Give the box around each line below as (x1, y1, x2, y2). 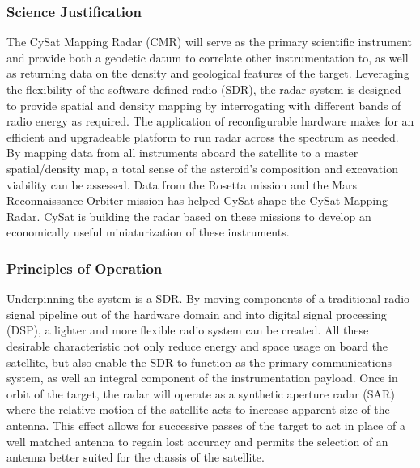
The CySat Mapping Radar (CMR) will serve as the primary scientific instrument (6, 33, 413, 50)
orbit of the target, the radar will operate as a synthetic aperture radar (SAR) (6, 385, 395, 402)
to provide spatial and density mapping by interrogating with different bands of (6, 96, 401, 113)
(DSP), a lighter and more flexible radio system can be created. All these (6, 321, 369, 338)
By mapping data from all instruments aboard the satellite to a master (6, 144, 358, 161)
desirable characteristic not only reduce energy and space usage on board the (6, 337, 388, 354)
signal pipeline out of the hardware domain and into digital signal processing (6, 305, 387, 322)
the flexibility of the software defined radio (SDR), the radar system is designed (6, 81, 401, 97)
